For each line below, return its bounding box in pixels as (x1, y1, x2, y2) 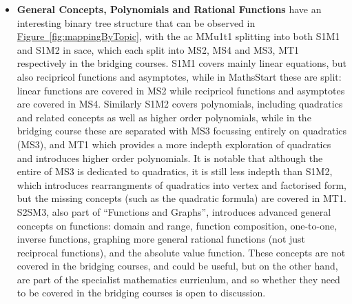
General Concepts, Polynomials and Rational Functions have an (17, 2, 322, 16)
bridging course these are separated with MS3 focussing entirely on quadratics (17, 123, 347, 138)
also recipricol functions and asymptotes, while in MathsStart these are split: (17, 69, 342, 83)
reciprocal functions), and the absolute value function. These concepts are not (17, 245, 346, 259)
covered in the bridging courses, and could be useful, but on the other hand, (17, 259, 338, 273)
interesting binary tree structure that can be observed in (17, 15, 256, 30)
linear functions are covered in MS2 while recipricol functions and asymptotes (17, 83, 345, 97)
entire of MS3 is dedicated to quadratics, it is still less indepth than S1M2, (17, 164, 333, 179)
